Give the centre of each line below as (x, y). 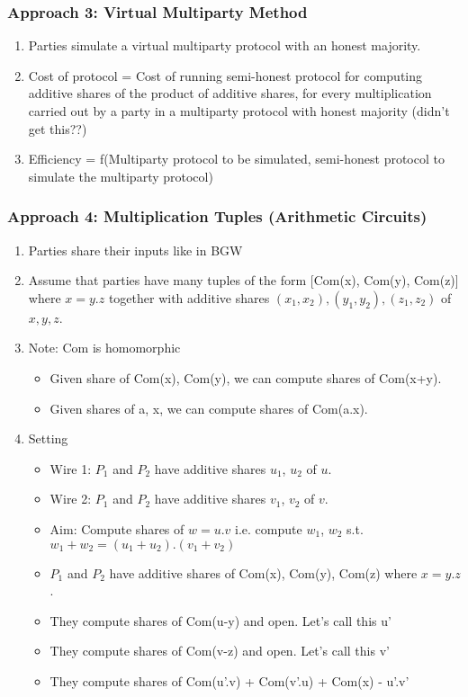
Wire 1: (71, 468)
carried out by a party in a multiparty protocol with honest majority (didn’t (239, 111)
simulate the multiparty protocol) (121, 176)
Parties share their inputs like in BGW (135, 250)
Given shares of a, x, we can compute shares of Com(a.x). (209, 408)
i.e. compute (269, 528)
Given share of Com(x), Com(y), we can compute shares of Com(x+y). (246, 377)
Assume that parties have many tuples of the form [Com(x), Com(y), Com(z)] (243, 280)
